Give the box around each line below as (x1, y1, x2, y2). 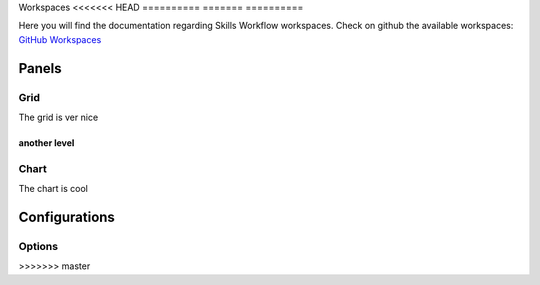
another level (18, 136, 75, 149)
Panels (18, 60, 62, 77)
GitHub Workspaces (18, 33, 102, 45)
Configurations (18, 208, 115, 225)
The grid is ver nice (18, 111, 99, 123)
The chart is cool (18, 183, 89, 195)
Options (18, 239, 59, 253)
